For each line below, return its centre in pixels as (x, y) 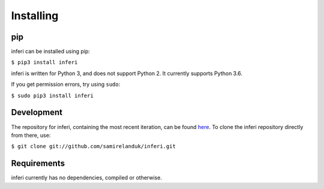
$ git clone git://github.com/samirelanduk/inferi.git (94, 146)
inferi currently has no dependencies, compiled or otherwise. (86, 178)
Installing (35, 16)
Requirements (38, 163)
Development (37, 112)
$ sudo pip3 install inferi (52, 95)
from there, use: (31, 135)
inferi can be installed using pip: (50, 52)
